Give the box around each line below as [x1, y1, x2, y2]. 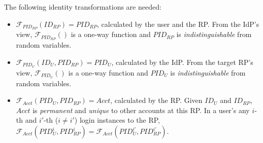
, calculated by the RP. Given [110, 95, 203, 105]
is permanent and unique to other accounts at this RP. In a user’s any [32, 104, 250, 115]
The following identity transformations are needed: [4, 2, 161, 12]
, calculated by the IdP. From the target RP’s [111, 56, 253, 67]
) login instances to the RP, [74, 115, 160, 125]
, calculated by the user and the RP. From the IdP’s [97, 18, 259, 29]
